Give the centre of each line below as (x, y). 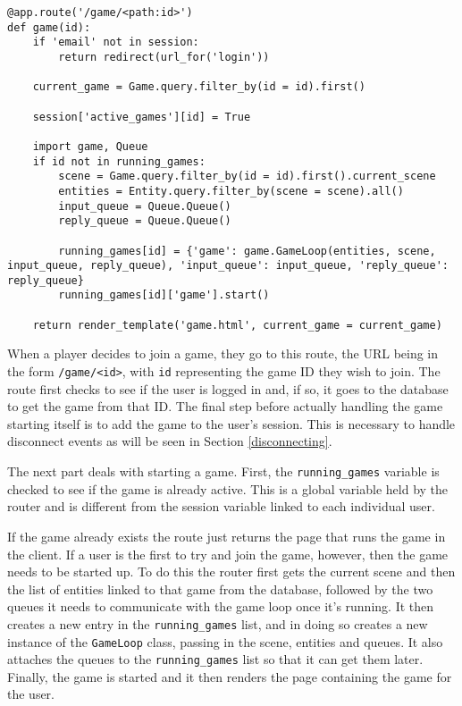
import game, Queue (90, 146)
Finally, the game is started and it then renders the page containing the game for (230, 676)
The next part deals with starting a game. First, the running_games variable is (223, 471)
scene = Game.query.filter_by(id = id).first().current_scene (247, 176)
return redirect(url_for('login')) (164, 57)
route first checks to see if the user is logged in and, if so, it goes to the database (228, 388)
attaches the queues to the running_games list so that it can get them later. (215, 659)
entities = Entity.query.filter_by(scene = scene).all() (231, 191)
